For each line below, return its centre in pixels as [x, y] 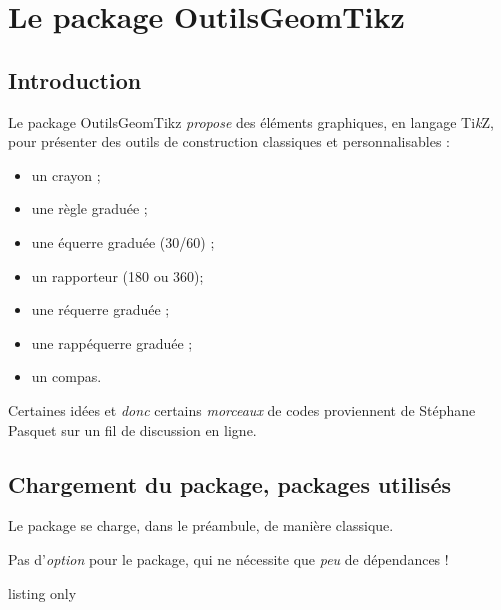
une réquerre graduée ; [100, 309]
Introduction [75, 79]
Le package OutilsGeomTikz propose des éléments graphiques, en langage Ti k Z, [251, 121]
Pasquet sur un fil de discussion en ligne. [132, 429]
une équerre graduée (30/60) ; [123, 241]
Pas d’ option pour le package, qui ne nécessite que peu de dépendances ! [228, 558]
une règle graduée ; [89, 208]
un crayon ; [66, 174]
